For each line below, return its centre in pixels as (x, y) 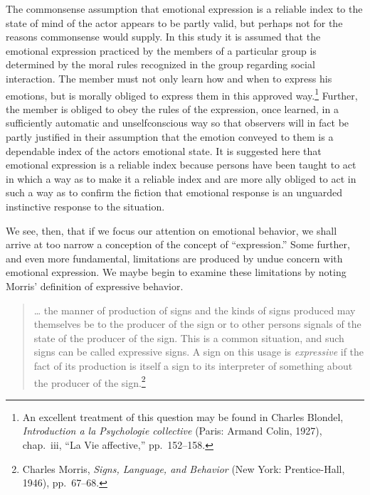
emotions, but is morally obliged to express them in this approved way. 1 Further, (182, 94)
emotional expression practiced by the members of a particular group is (161, 50)
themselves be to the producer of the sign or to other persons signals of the (197, 324)
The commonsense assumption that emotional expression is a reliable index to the (184, 9)
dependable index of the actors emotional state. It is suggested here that (164, 150)
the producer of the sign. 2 (90, 381)
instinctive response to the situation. (85, 206)
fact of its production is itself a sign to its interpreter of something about (193, 365)
